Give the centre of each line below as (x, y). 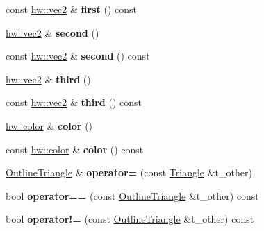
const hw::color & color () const (75, 149)
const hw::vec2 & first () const (71, 9)
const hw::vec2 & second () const (78, 56)
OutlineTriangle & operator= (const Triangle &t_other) (129, 172)
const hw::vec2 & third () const (74, 102)
